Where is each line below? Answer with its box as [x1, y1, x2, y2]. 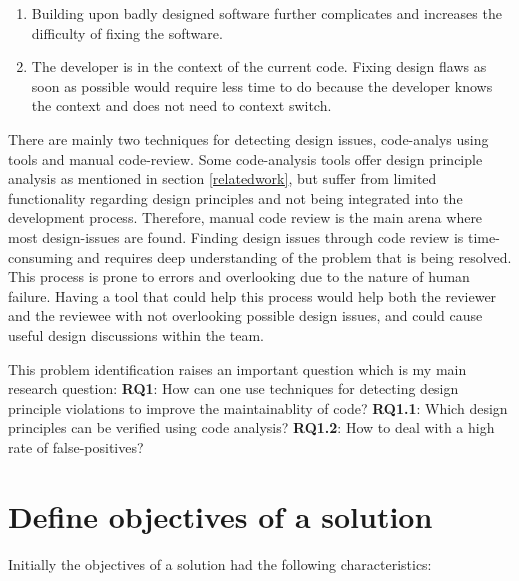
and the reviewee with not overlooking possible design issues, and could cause [8, 305, 483, 326]
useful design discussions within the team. [8, 324, 264, 345]
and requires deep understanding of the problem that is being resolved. [77, 246, 512, 267]
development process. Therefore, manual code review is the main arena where [8, 207, 483, 228]
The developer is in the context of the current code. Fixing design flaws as [31, 56, 487, 77]
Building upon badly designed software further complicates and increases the [31, 3, 502, 23]
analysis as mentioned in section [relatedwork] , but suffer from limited [8, 168, 437, 189]
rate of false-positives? [8, 436, 144, 457]
